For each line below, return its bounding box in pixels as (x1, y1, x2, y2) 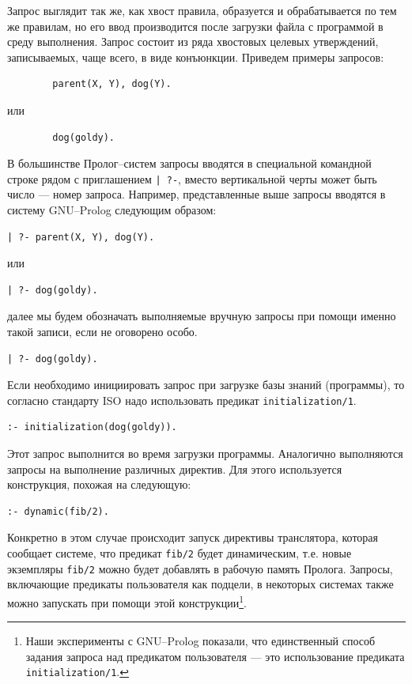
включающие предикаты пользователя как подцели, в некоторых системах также (7, 576, 394, 592)
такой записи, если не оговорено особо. (7, 323, 198, 339)
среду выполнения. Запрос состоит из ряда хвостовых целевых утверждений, (7, 33, 379, 50)
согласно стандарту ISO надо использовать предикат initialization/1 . (7, 391, 357, 408)
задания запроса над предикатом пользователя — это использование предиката (25, 648, 405, 664)
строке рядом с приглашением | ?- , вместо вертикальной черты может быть (7, 170, 377, 187)
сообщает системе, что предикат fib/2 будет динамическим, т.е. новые (7, 544, 352, 561)
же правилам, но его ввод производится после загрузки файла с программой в (7, 17, 384, 34)
